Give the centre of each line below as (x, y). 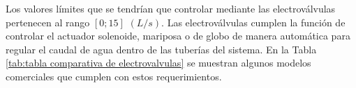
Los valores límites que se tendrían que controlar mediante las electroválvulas (171, 8)
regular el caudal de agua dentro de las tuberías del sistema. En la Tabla (161, 49)
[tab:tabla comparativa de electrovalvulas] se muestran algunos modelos (158, 63)
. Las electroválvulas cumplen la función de (253, 22)
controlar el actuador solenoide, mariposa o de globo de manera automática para (178, 36)
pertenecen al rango (48, 22)
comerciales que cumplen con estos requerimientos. (114, 76)
